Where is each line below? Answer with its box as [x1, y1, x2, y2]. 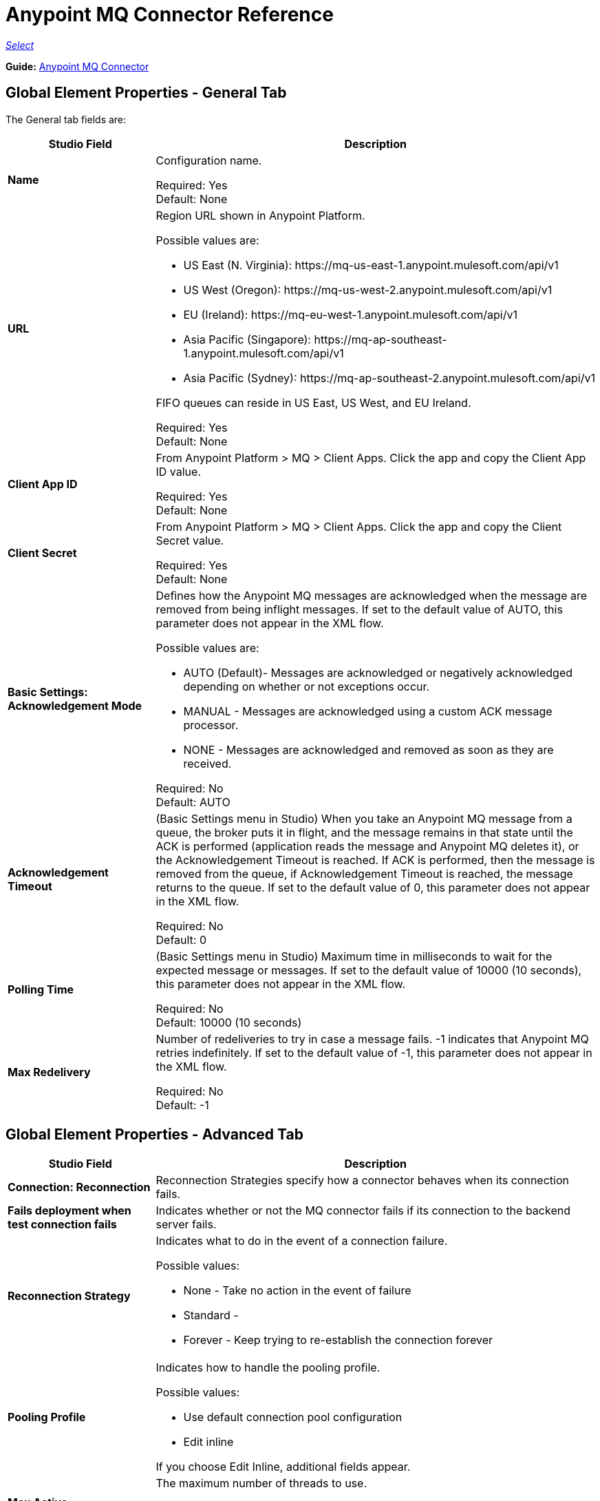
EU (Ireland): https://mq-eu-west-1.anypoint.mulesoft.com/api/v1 [183, 307, 517, 322]
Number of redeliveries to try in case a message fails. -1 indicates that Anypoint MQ [156, 1031, 589, 1046]
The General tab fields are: [6, 113, 127, 125]
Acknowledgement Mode [8, 698, 142, 713]
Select [6, 39, 34, 51]
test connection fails [8, 1217, 117, 1232]
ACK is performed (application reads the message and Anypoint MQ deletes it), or [156, 839, 579, 853]
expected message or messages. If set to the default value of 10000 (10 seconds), [156, 963, 582, 977]
